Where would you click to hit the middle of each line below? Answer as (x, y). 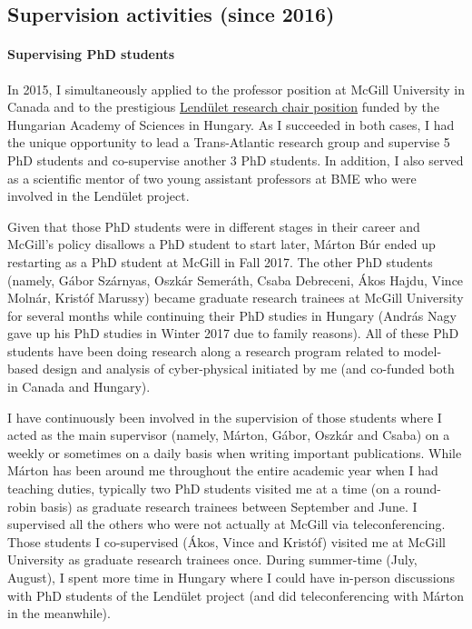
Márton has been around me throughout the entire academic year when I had (223, 470)
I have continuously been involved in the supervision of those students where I (225, 417)
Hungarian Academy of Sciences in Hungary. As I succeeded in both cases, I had (231, 124)
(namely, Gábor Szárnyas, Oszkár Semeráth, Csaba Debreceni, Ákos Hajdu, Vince (236, 280)
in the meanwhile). (59, 613)
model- (423, 350)
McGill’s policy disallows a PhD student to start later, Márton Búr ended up (221, 244)
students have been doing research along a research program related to (203, 350)
